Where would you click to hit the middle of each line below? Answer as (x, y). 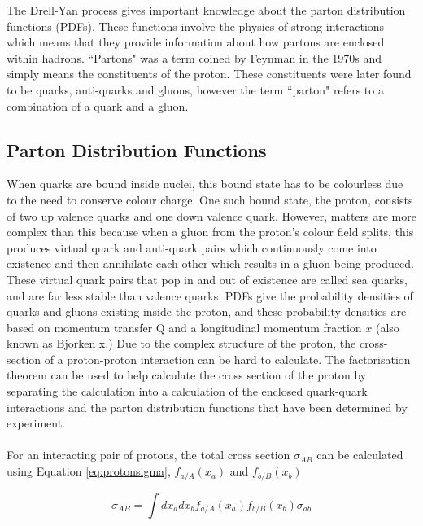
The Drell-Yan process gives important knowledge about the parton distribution (206, 10)
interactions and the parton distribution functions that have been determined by (207, 407)
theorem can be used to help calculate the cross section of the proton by (187, 375)
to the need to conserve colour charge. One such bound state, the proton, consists (210, 199)
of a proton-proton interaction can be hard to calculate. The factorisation (227, 359)
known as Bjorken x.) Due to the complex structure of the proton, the (181, 343)
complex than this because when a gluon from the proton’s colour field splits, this (210, 232)
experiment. (36, 423)
